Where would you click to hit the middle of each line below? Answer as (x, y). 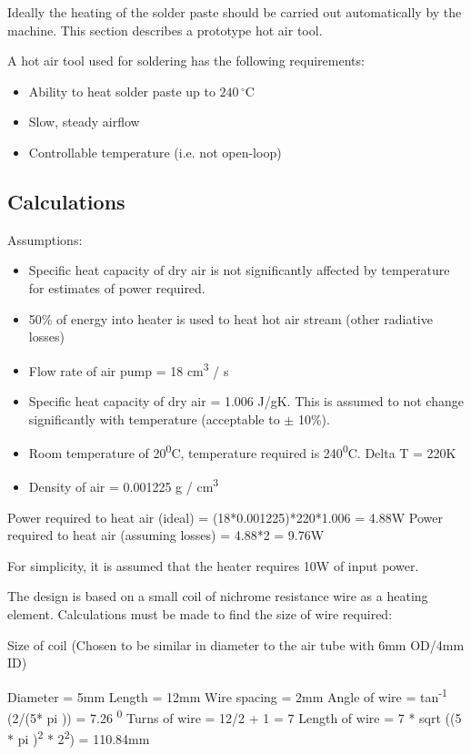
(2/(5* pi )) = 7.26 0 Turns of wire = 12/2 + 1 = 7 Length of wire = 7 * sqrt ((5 (235, 716)
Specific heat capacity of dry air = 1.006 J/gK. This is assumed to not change (246, 400)
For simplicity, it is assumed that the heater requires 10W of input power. (213, 565)
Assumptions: (45, 239)
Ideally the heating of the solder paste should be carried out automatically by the (235, 12)
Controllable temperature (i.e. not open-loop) (155, 152)
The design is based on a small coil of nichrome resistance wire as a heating (218, 596)
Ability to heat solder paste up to (122, 91)
